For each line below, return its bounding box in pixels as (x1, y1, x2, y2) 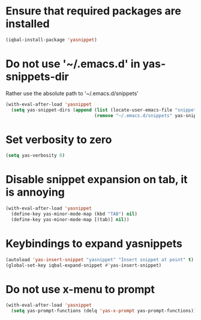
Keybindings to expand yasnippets (5, 237, 182, 250)
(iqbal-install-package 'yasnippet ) (5, 37, 97, 43)
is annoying (5, 186, 65, 199)
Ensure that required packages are (5, 4, 181, 18)
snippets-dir (5, 70, 70, 83)
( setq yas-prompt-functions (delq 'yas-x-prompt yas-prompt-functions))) (11, 308, 199, 314)
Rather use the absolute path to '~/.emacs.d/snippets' (5, 89, 139, 97)
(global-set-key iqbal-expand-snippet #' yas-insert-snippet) (5, 262, 162, 268)
